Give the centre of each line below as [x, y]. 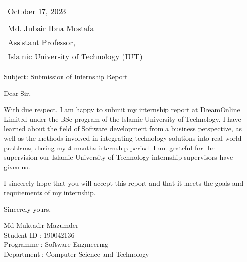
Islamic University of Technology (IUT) [75, 56]
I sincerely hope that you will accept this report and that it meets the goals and [124, 183]
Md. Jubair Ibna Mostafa [51, 28]
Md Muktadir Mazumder [41, 225]
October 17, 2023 [37, 11]
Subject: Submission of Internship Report [66, 76]
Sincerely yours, [28, 209]
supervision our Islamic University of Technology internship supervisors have [119, 157]
